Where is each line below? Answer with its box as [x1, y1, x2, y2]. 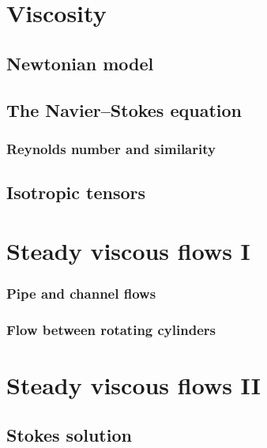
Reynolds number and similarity [6, 138, 216, 158]
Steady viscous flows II [6, 368, 261, 401]
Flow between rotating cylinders [6, 319, 216, 339]
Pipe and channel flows [6, 283, 156, 303]
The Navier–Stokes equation [6, 97, 242, 122]
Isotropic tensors [6, 180, 146, 205]
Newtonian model [6, 51, 154, 75]
